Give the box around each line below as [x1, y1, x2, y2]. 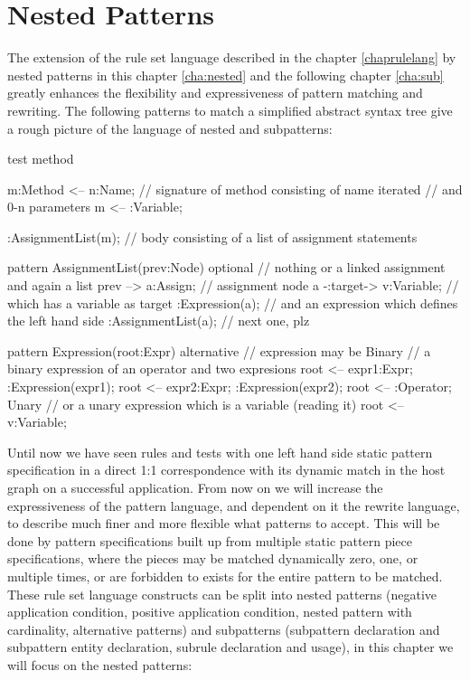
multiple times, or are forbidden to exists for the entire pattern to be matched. [7, 566, 443, 585]
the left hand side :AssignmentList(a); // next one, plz [7, 311, 310, 330]
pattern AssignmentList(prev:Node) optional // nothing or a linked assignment [7, 258, 446, 277]
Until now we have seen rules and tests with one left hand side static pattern [7, 442, 433, 461]
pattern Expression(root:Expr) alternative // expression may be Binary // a [7, 341, 431, 360]
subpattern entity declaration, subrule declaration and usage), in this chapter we [7, 637, 454, 656]
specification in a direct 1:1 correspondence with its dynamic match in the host [7, 460, 446, 479]
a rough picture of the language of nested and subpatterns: [7, 118, 333, 137]
